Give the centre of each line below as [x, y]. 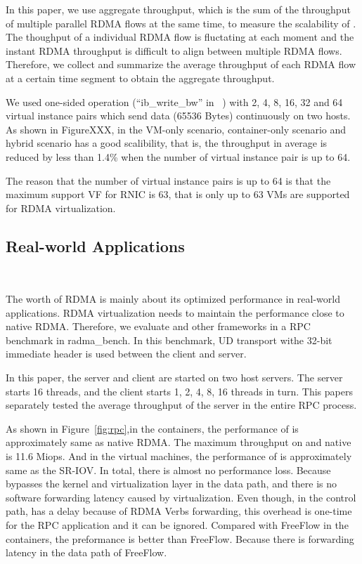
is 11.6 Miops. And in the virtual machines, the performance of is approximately [179, 456]
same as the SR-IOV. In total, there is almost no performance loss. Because [168, 470]
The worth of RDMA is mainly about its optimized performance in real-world [173, 299]
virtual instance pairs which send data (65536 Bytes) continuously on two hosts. [178, 116]
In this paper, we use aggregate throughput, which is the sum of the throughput [178, 9]
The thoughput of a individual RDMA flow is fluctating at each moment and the [180, 37]
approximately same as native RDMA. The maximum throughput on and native [179, 442]
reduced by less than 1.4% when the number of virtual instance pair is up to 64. [178, 156]
